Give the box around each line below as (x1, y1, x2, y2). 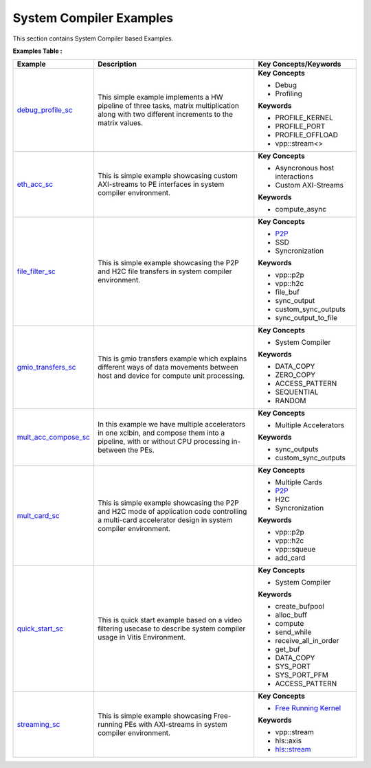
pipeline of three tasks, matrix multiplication (97, 101, 240, 111)
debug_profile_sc (16, 105, 73, 115)
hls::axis (275, 736, 302, 745)
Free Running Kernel (275, 703, 341, 713)
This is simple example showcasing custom (97, 171, 238, 181)
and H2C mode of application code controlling (97, 507, 247, 517)
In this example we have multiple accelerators (97, 420, 246, 429)
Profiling (275, 89, 302, 99)
